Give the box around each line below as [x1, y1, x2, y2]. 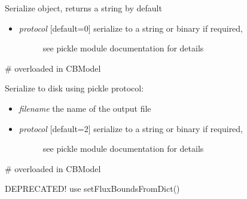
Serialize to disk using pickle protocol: [5, 82, 144, 94]
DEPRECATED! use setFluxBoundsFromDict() [5, 182, 180, 195]
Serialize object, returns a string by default [5, 2, 162, 14]
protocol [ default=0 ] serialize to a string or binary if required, [19, 22, 243, 34]
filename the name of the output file [19, 102, 151, 114]
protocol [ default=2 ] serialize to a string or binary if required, [19, 122, 243, 134]
